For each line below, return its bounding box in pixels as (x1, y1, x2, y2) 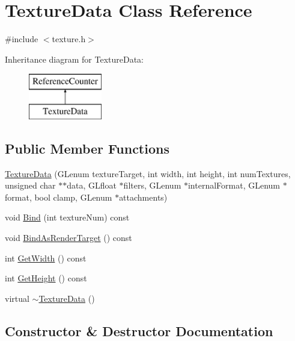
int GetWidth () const (5, 251, 87, 264)
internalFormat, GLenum (187, 179, 281, 192)
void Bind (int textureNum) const (5, 211, 130, 224)
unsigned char (5, 179, 56, 192)
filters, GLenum (123, 179, 181, 192)
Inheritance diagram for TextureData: (5, 52, 144, 65)
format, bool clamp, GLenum (5, 190, 112, 203)
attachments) (119, 190, 168, 203)
